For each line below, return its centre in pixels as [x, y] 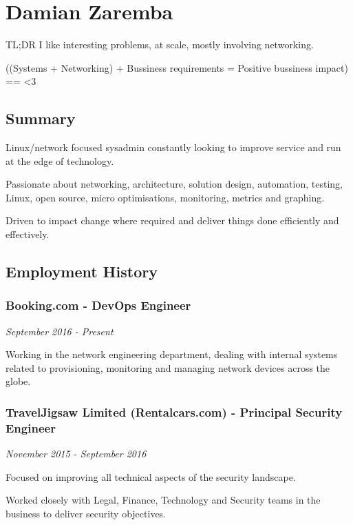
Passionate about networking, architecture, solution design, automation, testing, [174, 184]
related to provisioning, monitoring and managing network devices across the [168, 367]
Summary [41, 118]
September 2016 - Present [60, 331]
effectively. [28, 234]
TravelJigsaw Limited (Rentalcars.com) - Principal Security [174, 412]
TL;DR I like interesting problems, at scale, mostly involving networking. [160, 44]
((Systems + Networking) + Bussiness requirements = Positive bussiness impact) [177, 67]
